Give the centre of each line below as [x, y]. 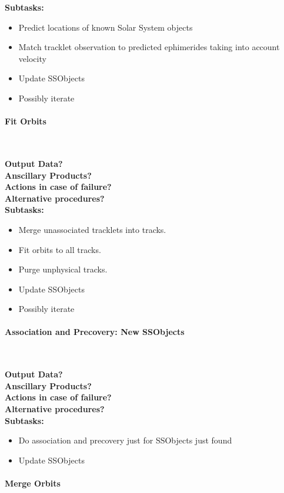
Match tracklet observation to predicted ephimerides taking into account [149, 47]
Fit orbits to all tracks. [60, 249]
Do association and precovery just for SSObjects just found [125, 440]
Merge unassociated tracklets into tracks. [92, 229]
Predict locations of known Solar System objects [106, 27]
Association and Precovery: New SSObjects [95, 332]
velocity [32, 58]
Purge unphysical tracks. [63, 269]
